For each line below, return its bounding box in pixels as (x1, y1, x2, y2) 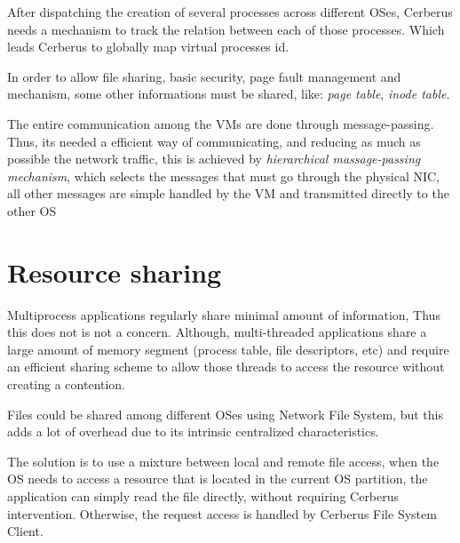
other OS (7, 201, 57, 220)
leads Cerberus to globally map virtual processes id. (7, 37, 289, 56)
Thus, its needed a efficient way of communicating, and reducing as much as (7, 132, 421, 150)
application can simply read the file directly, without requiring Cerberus (7, 487, 400, 505)
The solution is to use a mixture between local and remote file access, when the (7, 451, 440, 470)
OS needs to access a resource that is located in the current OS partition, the (7, 469, 428, 488)
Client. (7, 522, 44, 540)
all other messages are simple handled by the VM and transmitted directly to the (7, 184, 449, 203)
